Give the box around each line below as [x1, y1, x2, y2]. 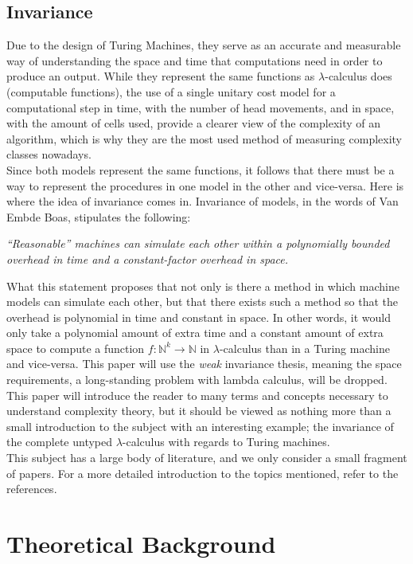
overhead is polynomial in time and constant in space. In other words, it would [6, 308, 392, 325]
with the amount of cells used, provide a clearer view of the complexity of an [6, 115, 381, 131]
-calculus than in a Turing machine [219, 339, 390, 356]
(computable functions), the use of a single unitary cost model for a [6, 83, 336, 100]
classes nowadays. [6, 146, 92, 163]
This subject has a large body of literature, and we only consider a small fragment [6, 449, 407, 466]
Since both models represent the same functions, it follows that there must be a [6, 161, 395, 178]
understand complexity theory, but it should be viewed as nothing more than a [6, 402, 392, 419]
